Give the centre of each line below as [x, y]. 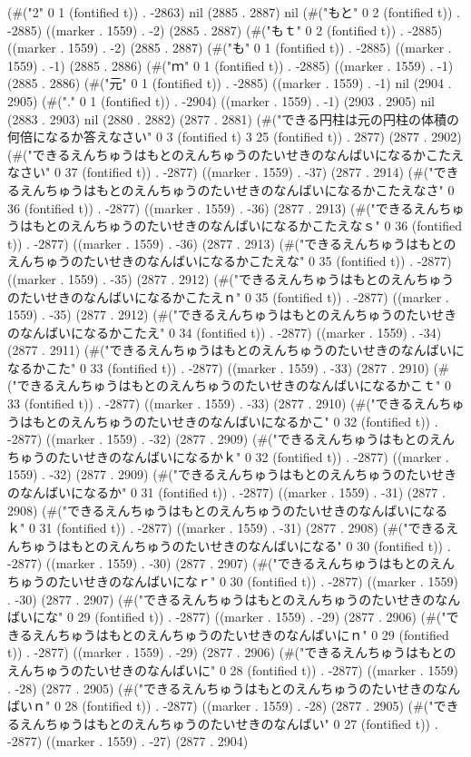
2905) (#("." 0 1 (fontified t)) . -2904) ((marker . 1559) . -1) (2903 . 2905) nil [221, 100]
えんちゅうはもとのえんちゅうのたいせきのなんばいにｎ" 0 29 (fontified [240, 634]
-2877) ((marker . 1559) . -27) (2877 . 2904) [128, 741]
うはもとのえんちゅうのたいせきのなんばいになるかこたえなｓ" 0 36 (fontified [235, 226]
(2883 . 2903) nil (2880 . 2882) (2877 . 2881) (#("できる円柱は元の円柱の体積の [234, 118]
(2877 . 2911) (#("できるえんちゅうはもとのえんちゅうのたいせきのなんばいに [236, 350]
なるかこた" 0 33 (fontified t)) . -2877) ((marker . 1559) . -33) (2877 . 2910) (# [228, 367]
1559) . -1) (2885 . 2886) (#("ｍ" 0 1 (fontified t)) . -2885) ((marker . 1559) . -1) [231, 65]
